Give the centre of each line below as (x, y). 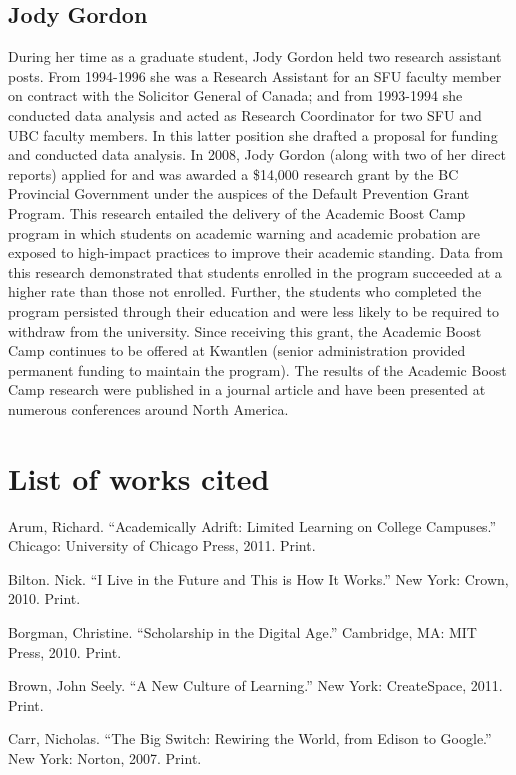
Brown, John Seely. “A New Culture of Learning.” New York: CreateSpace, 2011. (255, 685)
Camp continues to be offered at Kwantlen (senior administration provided (237, 350)
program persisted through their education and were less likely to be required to (254, 310)
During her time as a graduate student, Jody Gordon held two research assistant (255, 56)
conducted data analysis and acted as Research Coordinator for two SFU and (245, 114)
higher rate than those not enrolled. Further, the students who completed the (245, 291)
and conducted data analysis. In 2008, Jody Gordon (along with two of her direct (257, 154)
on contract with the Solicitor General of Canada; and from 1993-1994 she (235, 95)
